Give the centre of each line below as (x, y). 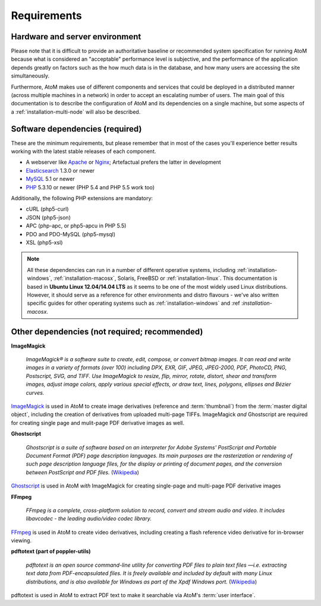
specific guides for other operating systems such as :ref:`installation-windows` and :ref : (135, 303)
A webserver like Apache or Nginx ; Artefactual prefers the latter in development (123, 162)
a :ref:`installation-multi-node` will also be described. (76, 112)
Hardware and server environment (76, 37)
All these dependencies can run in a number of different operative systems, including (131, 270)
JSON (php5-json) (48, 217)
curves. (35, 392)
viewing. (21, 541)
